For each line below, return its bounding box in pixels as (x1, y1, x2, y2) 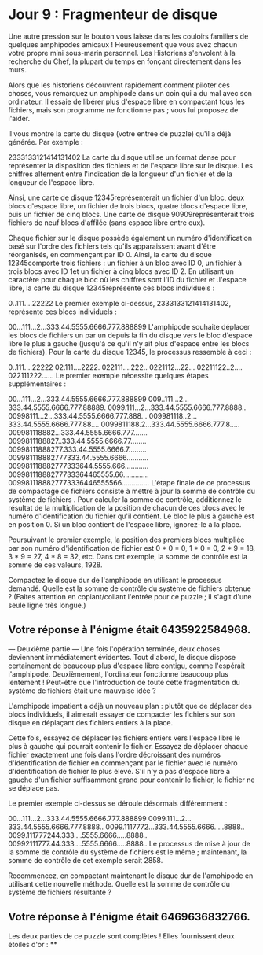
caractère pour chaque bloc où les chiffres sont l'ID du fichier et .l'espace (8, 275, 247, 284)
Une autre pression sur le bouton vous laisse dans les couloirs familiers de (8, 31, 249, 41)
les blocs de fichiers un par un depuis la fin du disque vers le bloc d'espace (8, 330, 253, 340)
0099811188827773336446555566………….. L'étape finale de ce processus (8, 477, 250, 487)
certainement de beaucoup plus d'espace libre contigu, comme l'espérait (8, 661, 246, 670)
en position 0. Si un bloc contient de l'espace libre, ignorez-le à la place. (8, 519, 242, 529)
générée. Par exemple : (8, 137, 84, 146)
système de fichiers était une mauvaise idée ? (8, 686, 156, 695)
